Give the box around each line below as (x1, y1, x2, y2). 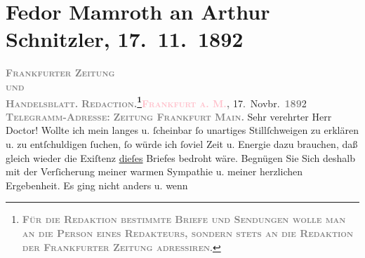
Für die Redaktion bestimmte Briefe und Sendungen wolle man (22, 212, 346, 226)
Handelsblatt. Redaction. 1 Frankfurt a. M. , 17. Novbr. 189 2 (6, 93, 307, 110)
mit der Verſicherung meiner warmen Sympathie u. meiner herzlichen (6, 164, 303, 179)
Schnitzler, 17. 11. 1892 (6, 25, 244, 53)
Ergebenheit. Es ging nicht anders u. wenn (6, 177, 188, 192)
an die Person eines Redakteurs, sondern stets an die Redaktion (22, 225, 353, 240)
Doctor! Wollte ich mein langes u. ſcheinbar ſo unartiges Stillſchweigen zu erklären (6, 123, 359, 137)
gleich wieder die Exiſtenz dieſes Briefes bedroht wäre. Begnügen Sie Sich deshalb (6, 150, 355, 165)
